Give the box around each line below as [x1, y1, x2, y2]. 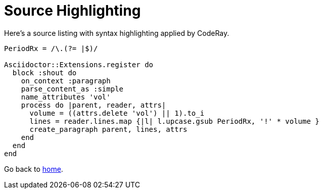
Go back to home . [4, 164, 63, 173]
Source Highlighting [4, 2, 141, 19]
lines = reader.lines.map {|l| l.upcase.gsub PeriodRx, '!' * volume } [29, 117, 319, 125]
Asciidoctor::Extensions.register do [4, 60, 154, 69]
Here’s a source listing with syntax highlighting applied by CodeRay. [4, 28, 229, 37]
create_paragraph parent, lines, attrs [29, 125, 188, 133]
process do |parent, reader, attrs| [21, 101, 166, 109]
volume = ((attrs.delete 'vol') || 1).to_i [29, 109, 205, 117]
